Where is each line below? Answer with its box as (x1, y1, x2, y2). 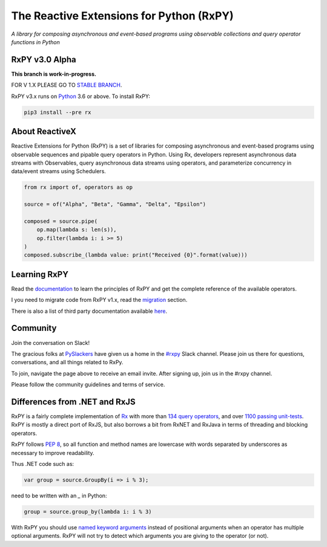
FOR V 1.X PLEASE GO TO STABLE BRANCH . (11, 82, 122, 89)
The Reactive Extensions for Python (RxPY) (11, 9, 234, 22)
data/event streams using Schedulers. (11, 168, 106, 175)
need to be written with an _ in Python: (11, 492, 107, 499)
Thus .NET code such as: (11, 460, 74, 467)
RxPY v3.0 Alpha (11, 54, 77, 65)
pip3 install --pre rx (24, 109, 91, 116)
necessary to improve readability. (11, 449, 94, 456)
